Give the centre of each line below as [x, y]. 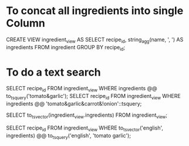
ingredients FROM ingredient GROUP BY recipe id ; [66, 48]
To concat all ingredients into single [95, 11]
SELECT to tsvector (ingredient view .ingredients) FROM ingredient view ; [87, 116]
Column [26, 23]
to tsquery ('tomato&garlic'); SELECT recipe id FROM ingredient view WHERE [93, 97]
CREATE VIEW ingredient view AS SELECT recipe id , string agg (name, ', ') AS [95, 40]
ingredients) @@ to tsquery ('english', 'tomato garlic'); [68, 136]
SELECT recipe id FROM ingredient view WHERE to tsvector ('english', [85, 128]
